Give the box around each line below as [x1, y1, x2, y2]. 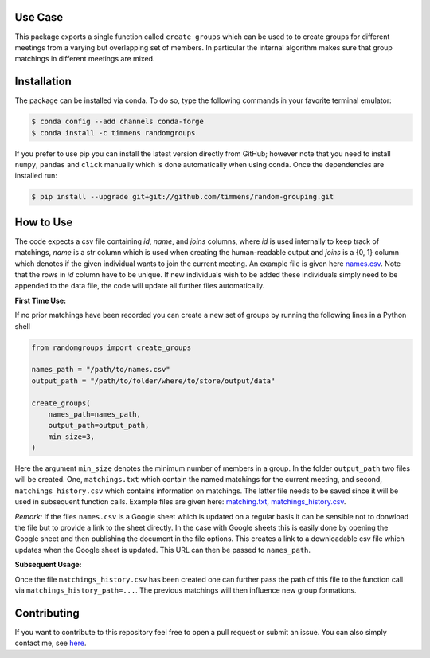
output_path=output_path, [48, 421, 150, 430]
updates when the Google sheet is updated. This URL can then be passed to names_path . [14, 545, 311, 554]
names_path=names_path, [48, 409, 141, 418]
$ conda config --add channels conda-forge [31, 117, 205, 127]
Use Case [14, 10, 64, 24]
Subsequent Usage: [14, 560, 83, 570]
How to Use [14, 215, 73, 229]
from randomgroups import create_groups [31, 343, 191, 352]
